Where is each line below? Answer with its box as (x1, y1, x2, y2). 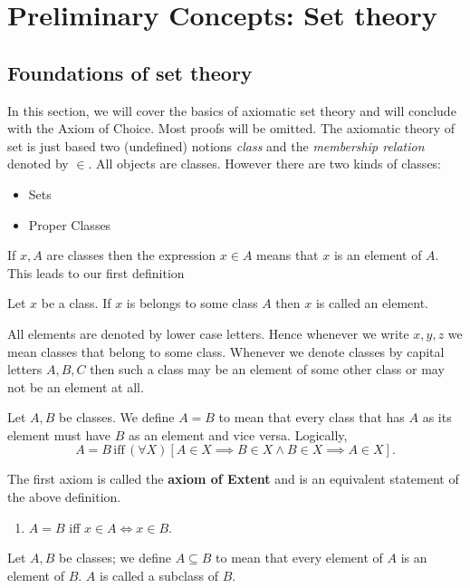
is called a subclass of (100, 565, 218, 584)
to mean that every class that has (218, 408, 405, 427)
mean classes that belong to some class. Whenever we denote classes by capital (7, 342, 445, 361)
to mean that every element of (216, 548, 383, 567)
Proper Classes (28, 215, 111, 234)
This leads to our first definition (7, 263, 185, 282)
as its (422, 408, 452, 427)
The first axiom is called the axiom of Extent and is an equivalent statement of (7, 469, 459, 488)
